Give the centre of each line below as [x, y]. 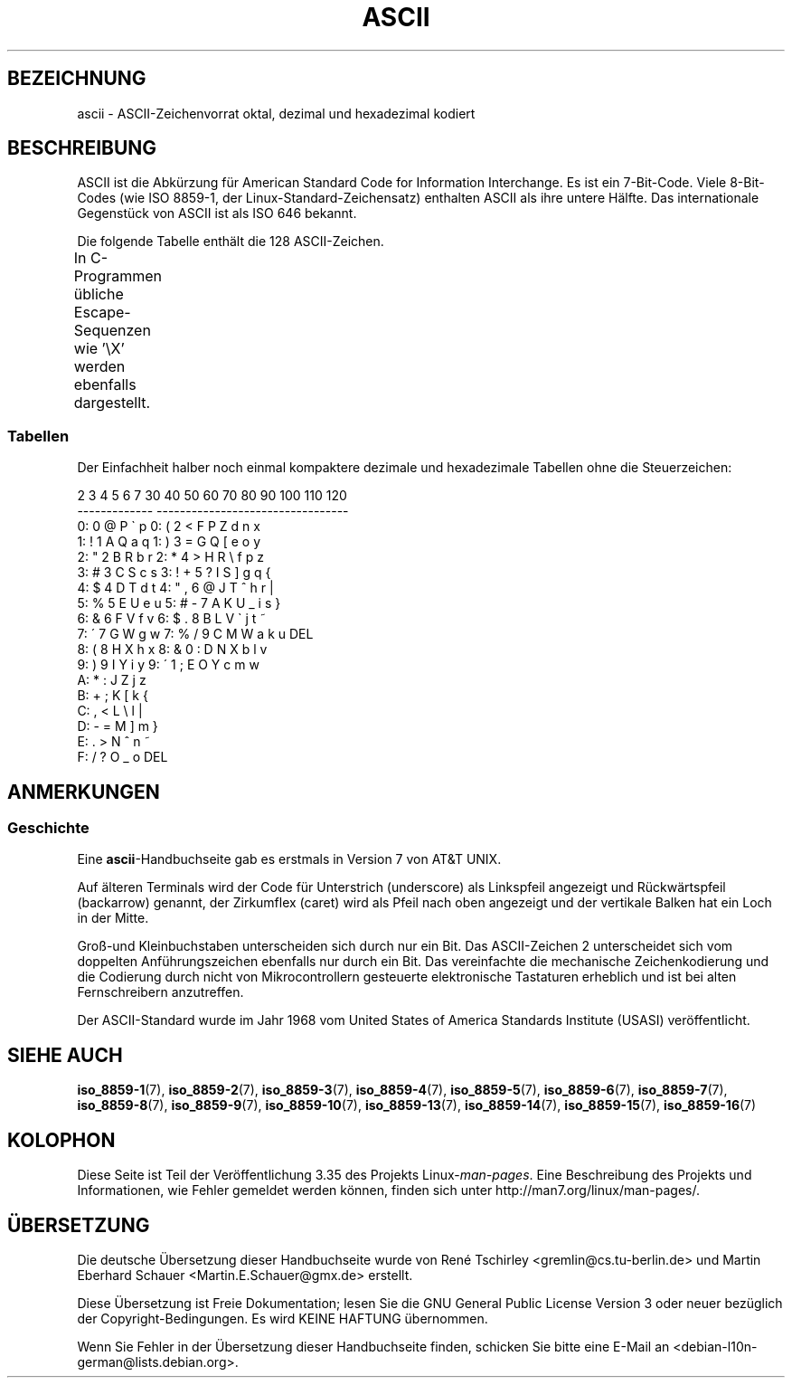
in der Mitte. [113, 918]
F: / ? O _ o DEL [123, 757]
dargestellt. [112, 403]
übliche [99, 294]
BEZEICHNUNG [77, 79]
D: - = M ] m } [118, 726]
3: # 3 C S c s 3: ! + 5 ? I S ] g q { [174, 573]
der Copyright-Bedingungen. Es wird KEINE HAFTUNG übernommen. [283, 1318]
